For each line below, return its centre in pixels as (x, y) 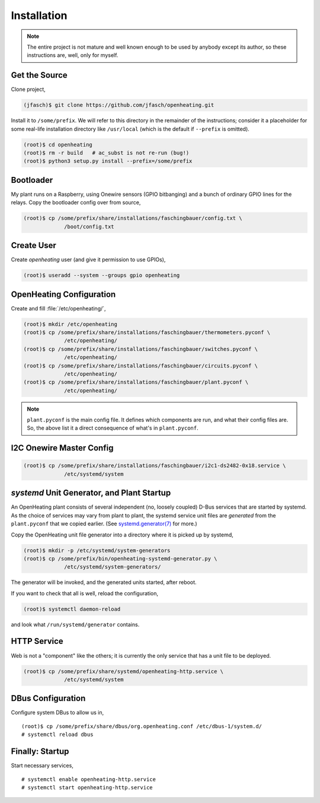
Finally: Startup (40, 752)
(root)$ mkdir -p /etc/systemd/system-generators (97, 550)
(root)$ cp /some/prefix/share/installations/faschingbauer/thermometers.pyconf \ (147, 332)
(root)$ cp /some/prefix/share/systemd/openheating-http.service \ (124, 671)
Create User (33, 245)
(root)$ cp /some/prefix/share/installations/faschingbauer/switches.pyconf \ (140, 349)
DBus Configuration (48, 698)
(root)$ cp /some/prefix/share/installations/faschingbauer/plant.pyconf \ (136, 382)
